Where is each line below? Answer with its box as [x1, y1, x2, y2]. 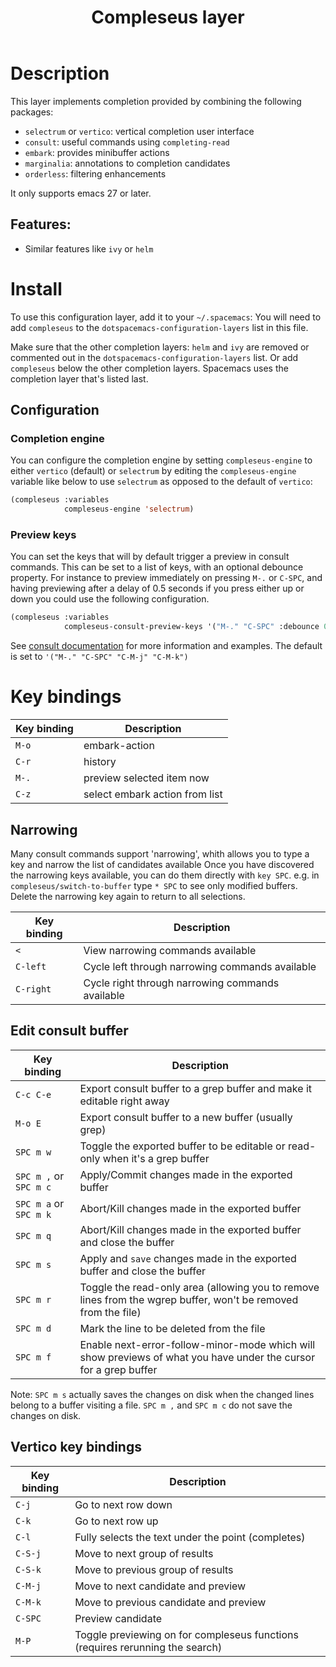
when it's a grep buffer [102, 1151, 210, 1165]
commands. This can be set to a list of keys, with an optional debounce [10, 561, 304, 573]
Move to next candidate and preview [74, 1579, 247, 1593]
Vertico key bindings [10, 1439, 142, 1456]
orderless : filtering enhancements [24, 167, 167, 180]
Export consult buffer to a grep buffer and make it [79, 1081, 312, 1095]
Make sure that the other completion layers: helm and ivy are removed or [10, 341, 310, 353]
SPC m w [15, 1146, 52, 1158]
